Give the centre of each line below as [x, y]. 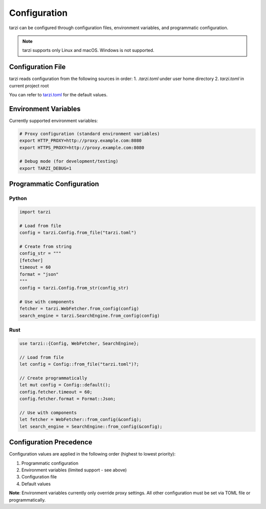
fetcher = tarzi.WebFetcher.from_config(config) [79, 309]
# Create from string [46, 246]
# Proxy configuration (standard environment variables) [90, 134]
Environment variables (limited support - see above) [74, 470]
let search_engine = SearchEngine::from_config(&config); [91, 426]
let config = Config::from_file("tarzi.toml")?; [79, 364]
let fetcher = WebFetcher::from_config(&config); [81, 420]
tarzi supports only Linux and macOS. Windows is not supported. [88, 50]
